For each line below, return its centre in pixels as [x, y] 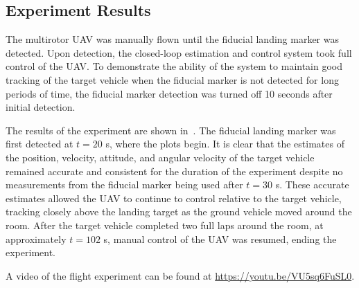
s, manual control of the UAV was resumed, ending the [220, 238]
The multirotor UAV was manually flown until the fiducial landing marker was [172, 39]
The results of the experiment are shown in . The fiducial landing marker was [171, 130]
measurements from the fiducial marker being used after [124, 184]
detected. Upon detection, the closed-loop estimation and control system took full [179, 52]
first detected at [40, 144]
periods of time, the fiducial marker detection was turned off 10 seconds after [169, 93]
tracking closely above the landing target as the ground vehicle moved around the [179, 211]
